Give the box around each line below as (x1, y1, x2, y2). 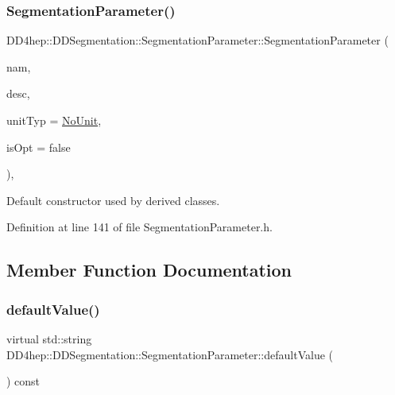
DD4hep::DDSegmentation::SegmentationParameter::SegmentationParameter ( (6, 32, 389, 48)
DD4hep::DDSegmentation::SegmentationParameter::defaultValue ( (6, 346, 333, 362)
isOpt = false (6, 138, 71, 155)
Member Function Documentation (6, 258, 292, 282)
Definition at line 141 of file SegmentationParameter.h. (6, 219, 273, 235)
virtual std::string (6, 330, 92, 347)
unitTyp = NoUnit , (6, 112, 102, 128)
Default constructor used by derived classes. (6, 192, 220, 208)
